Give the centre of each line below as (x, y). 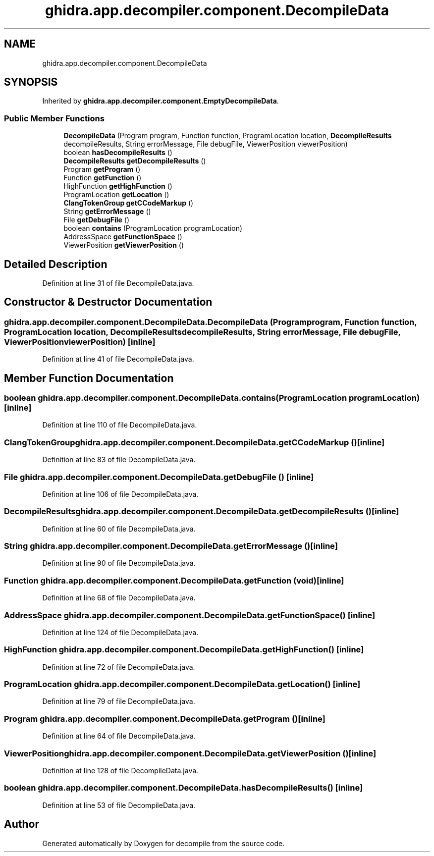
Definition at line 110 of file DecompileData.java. (120, 425)
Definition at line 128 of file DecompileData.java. (120, 770)
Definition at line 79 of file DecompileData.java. (119, 701)
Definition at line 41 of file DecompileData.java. (118, 359)
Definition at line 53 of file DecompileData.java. (119, 805)
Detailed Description (56, 264)
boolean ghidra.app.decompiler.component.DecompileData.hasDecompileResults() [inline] (184, 788)
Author (22, 824)
